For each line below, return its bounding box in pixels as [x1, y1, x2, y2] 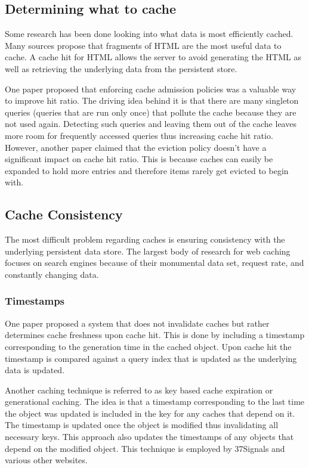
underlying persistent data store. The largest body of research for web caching [5, 244, 291, 257]
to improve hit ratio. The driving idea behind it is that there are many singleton [5, 94, 299, 107]
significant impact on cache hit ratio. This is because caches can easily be [5, 153, 273, 165]
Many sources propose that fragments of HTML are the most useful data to [5, 39, 282, 51]
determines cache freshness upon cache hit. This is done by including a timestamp [5, 328, 305, 341]
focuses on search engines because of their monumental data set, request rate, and [5, 256, 304, 269]
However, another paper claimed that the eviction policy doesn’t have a [5, 141, 267, 153]
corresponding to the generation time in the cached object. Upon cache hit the [5, 340, 292, 352]
